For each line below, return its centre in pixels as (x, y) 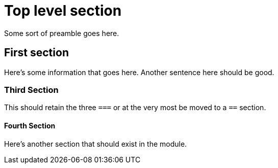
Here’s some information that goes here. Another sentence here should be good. (139, 72)
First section (36, 53)
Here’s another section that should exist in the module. (96, 144)
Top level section (63, 11)
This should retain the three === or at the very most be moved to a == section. (135, 108)
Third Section (31, 90)
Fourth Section (30, 125)
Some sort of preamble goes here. (62, 33)
